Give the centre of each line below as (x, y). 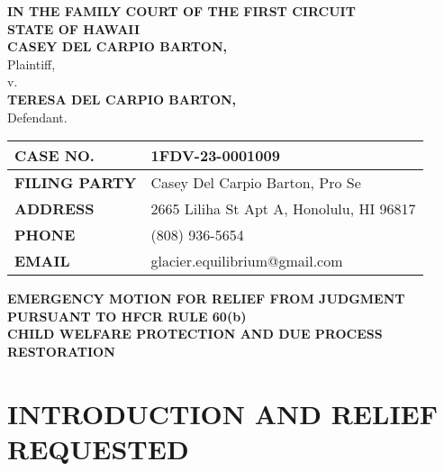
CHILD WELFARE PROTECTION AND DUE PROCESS (195, 334)
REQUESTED (98, 448)
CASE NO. (54, 156)
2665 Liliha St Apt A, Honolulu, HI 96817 (283, 209)
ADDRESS (54, 209)
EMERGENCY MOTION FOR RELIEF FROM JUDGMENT (206, 299)
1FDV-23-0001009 (215, 156)
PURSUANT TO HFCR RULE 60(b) (127, 316)
